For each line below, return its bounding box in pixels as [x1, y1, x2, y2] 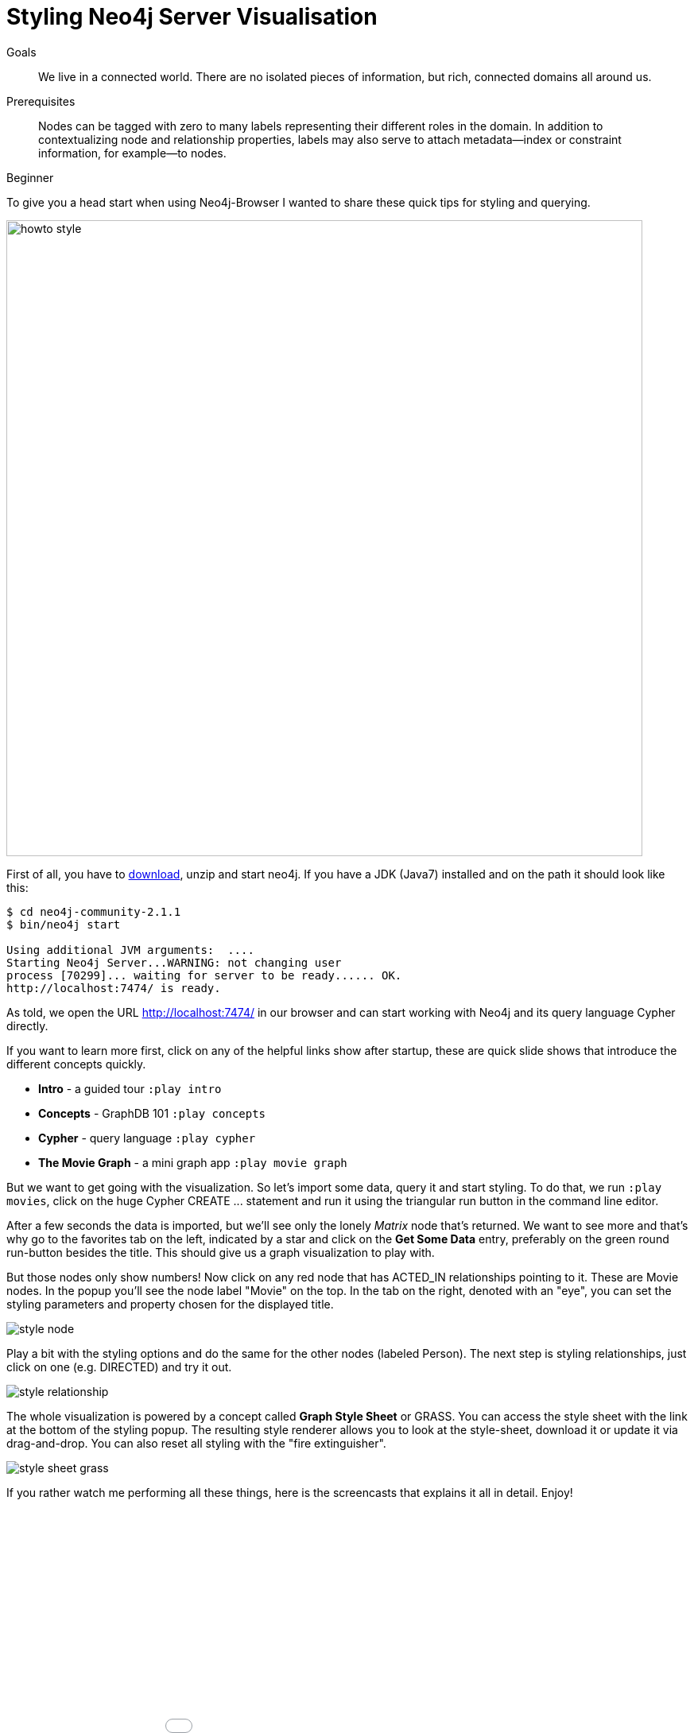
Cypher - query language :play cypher [38, 1130, 256, 1145]
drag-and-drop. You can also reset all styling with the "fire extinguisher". [6, 1436, 386, 1450]
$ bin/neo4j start [6, 917, 121, 931]
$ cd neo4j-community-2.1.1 [6, 905, 181, 918]
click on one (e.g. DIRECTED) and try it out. [6, 1359, 232, 1374]
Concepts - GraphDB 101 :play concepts [38, 1106, 266, 1120]
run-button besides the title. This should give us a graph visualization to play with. [6, 1245, 435, 1259]
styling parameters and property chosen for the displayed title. [6, 1297, 334, 1311]
